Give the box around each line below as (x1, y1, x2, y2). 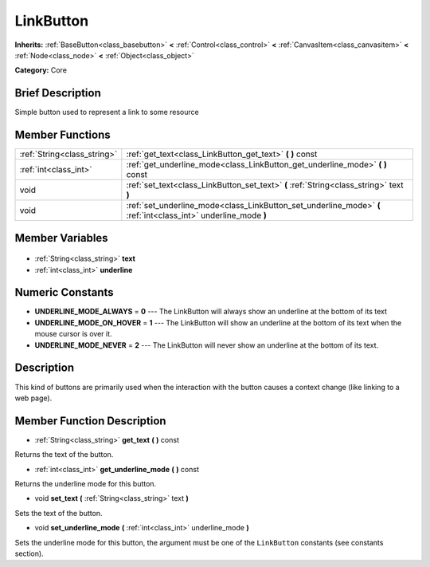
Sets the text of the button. (14, 508, 103, 518)
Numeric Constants (14, 285, 115, 299)
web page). (14, 393, 53, 403)
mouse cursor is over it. (34, 329, 112, 339)
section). (14, 549, 44, 558)
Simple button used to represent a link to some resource (14, 108, 199, 117)
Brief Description (14, 86, 101, 100)
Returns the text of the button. (14, 450, 114, 459)
